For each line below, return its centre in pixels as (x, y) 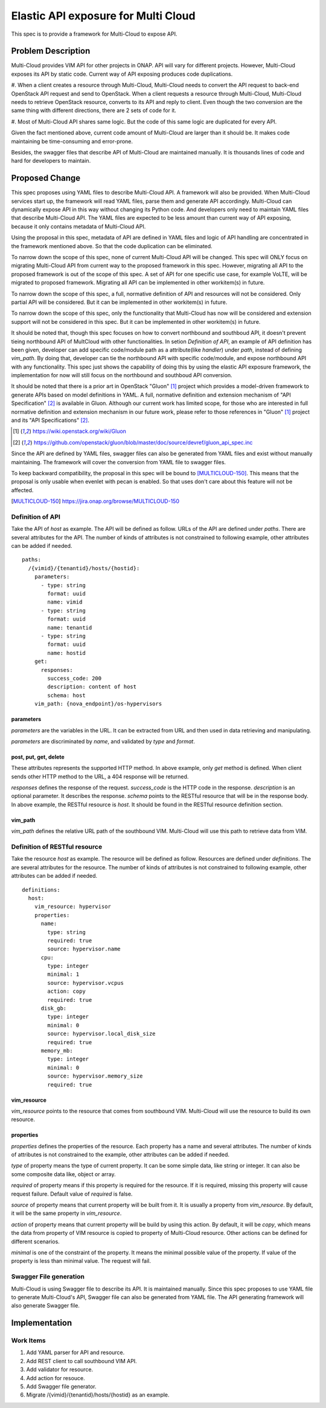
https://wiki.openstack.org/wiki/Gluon (79, 431)
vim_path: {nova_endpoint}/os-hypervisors (98, 704)
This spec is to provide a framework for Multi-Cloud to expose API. (94, 34)
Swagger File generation (48, 1277)
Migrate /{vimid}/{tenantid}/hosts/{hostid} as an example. (98, 1395)
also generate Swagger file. (45, 1306)
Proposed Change (46, 178)
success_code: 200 (75, 678)
